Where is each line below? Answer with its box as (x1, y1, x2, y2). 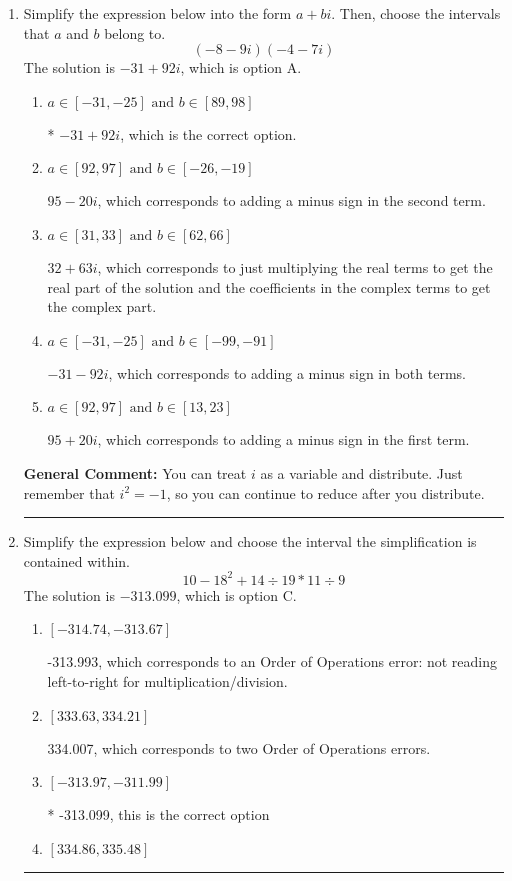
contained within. (23, 550, 130, 571)
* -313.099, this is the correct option (47, 804, 270, 825)
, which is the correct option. (120, 123, 297, 144)
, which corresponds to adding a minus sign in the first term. (97, 429, 470, 450)
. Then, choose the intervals (331, 3, 501, 23)
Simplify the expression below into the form (23, 3, 292, 23)
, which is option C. (176, 584, 297, 605)
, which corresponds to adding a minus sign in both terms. (108, 362, 466, 383)
